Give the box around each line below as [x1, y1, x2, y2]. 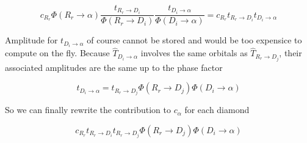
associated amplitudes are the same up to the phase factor [5, 61, 223, 73]
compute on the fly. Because [5, 46, 110, 59]
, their [279, 46, 302, 59]
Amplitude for [5, 34, 58, 46]
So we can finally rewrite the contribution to [5, 103, 171, 116]
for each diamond [184, 103, 250, 116]
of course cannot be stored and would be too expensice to [87, 34, 302, 46]
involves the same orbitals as [140, 46, 248, 59]
